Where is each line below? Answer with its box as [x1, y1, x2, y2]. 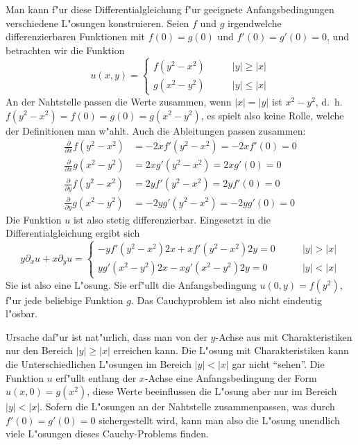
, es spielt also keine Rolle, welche [201, 108, 344, 122]
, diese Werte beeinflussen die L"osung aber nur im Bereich [87, 384, 337, 398]
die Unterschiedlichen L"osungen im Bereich [6, 357, 191, 371]
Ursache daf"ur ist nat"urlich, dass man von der [6, 329, 207, 344]
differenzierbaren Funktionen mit [6, 29, 146, 44]
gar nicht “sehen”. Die [232, 357, 325, 371]
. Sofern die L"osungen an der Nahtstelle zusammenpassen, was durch [40, 399, 335, 414]
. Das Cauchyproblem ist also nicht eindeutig [130, 292, 322, 307]
